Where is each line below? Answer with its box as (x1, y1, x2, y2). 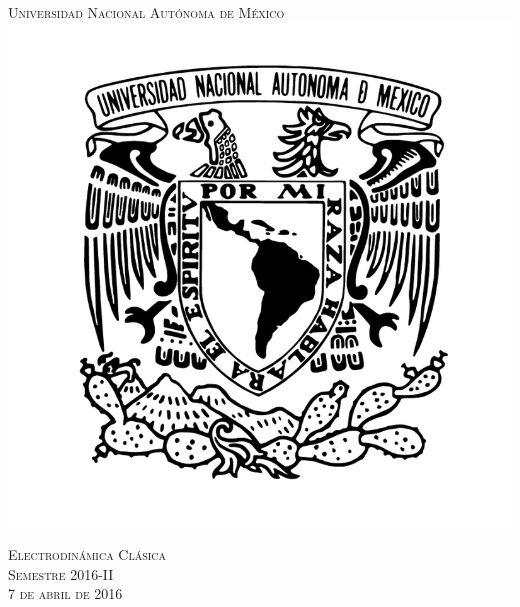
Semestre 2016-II (8, 563, 114, 584)
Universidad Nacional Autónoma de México (8, 2, 285, 22)
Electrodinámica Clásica (8, 544, 167, 565)
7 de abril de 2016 (8, 583, 123, 604)
